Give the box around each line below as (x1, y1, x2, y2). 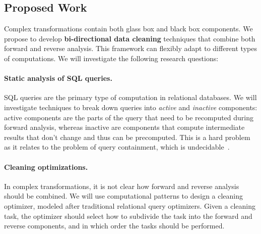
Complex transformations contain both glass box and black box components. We (4, 23, 253, 34)
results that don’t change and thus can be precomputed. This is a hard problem (4, 131, 250, 142)
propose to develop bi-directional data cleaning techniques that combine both (4, 33, 255, 43)
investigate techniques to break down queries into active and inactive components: (4, 102, 257, 112)
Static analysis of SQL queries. (4, 73, 112, 83)
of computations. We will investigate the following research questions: (4, 53, 219, 63)
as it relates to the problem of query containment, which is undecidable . (4, 142, 230, 152)
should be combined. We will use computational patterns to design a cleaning (4, 191, 243, 201)
